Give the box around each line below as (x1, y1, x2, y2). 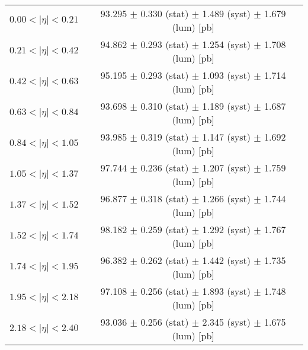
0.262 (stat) (140, 253, 189, 267)
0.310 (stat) (140, 99, 189, 113)
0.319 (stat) (140, 130, 189, 144)
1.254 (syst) (202, 37, 251, 51)
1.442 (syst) (202, 253, 251, 267)
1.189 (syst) (202, 99, 251, 113)
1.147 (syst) (202, 130, 251, 144)
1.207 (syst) (202, 161, 251, 174)
